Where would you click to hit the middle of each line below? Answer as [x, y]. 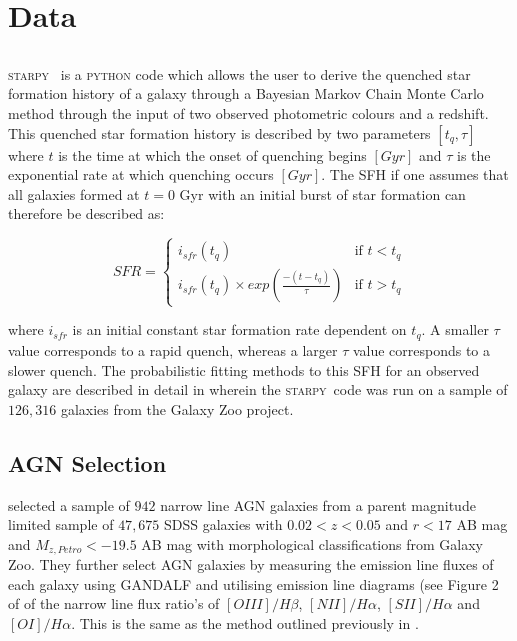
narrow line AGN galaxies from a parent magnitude [318, 504]
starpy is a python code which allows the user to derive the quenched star [239, 73]
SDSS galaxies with [223, 524]
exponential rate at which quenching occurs [141, 174]
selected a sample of [69, 504]
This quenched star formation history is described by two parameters [219, 132]
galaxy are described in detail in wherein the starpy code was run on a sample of [258, 389]
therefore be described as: [86, 213]
